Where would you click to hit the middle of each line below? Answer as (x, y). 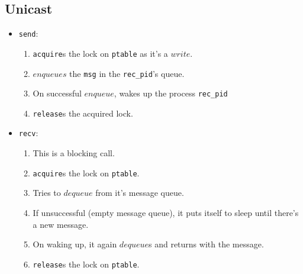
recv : (28, 133)
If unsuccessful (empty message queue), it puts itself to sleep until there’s (166, 212)
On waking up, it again (75, 244)
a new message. (61, 224)
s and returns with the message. (206, 244)
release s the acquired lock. (83, 113)
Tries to (47, 193)
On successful (57, 93)
